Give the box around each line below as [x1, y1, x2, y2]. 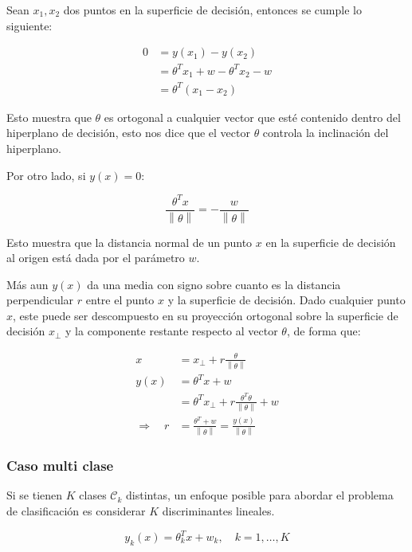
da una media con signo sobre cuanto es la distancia [87, 276, 341, 292]
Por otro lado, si [6, 166, 86, 183]
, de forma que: [286, 323, 361, 339]
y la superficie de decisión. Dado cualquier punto [167, 292, 406, 308]
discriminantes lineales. [162, 502, 275, 519]
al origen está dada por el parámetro [6, 249, 185, 266]
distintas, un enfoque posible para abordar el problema [126, 487, 394, 503]
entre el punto [85, 292, 155, 308]
